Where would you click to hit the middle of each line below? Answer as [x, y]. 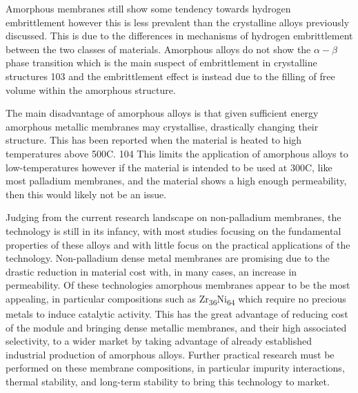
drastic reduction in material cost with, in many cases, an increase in [151, 271]
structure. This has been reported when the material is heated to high [154, 140]
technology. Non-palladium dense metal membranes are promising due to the [168, 258]
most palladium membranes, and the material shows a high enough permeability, [176, 181]
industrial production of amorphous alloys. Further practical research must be [170, 354]
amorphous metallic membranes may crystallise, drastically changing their [162, 126]
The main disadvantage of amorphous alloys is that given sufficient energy [162, 113]
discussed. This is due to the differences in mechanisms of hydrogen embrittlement [179, 36]
